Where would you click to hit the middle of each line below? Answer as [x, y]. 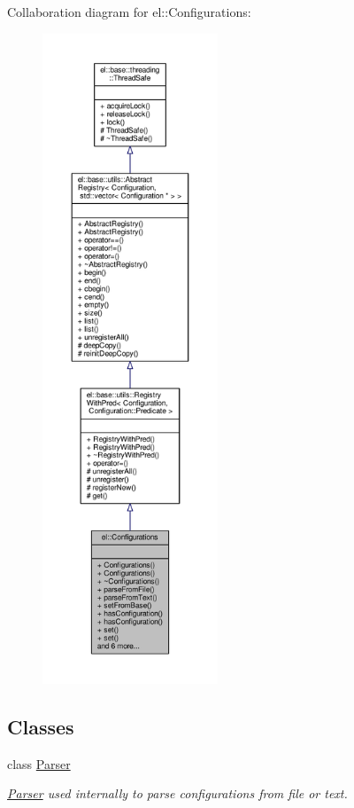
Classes [41, 726]
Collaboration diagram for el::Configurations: [129, 12]
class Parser [39, 763]
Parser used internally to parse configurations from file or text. [177, 793]
